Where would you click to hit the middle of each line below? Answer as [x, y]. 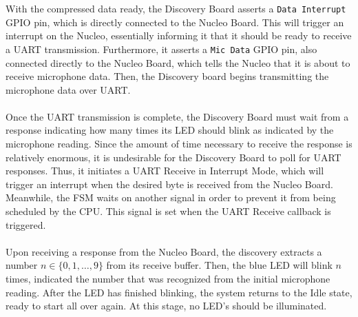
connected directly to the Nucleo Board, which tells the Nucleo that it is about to [178, 62]
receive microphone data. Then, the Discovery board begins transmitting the [167, 76]
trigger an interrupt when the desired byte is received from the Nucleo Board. [169, 184]
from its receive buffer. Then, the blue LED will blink [219, 265]
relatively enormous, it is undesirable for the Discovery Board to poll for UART [173, 157]
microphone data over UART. [68, 89]
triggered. [26, 224]
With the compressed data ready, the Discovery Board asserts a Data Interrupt [176, 8]
